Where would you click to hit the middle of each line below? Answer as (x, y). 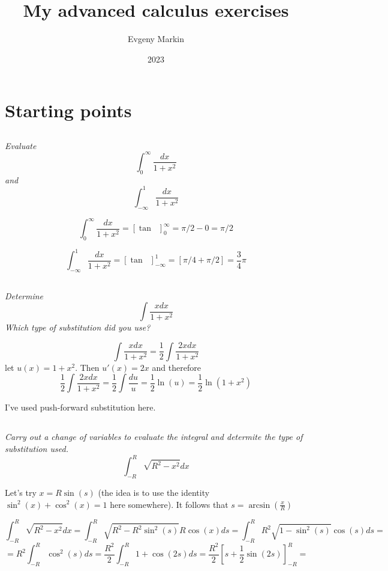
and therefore (176, 367)
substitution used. (37, 449)
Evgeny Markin (156, 39)
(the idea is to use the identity (154, 492)
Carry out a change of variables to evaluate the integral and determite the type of (154, 437)
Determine (24, 295)
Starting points (68, 110)
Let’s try (21, 492)
